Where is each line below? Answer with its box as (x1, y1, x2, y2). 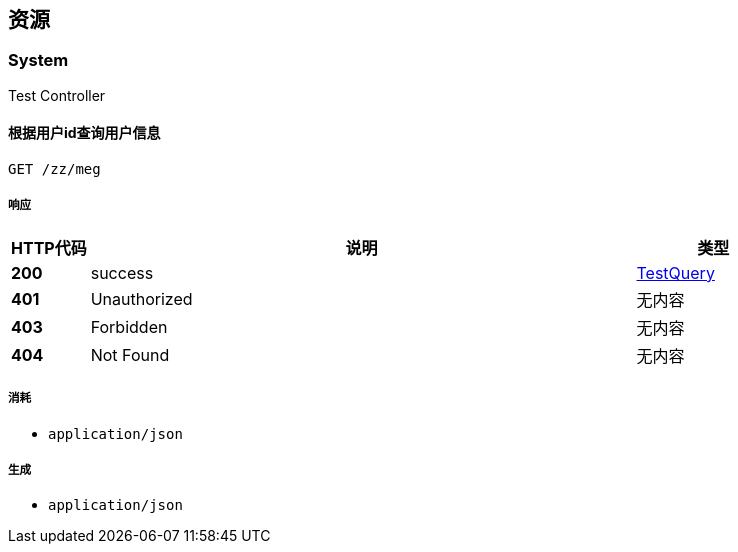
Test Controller (8, 86, 106, 104)
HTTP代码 (11, 237, 87, 258)
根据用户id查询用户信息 (8, 124, 161, 142)
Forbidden (90, 316, 168, 337)
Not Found (90, 344, 170, 365)
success (90, 262, 154, 283)
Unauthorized (90, 288, 193, 309)
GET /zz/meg (8, 161, 101, 178)
